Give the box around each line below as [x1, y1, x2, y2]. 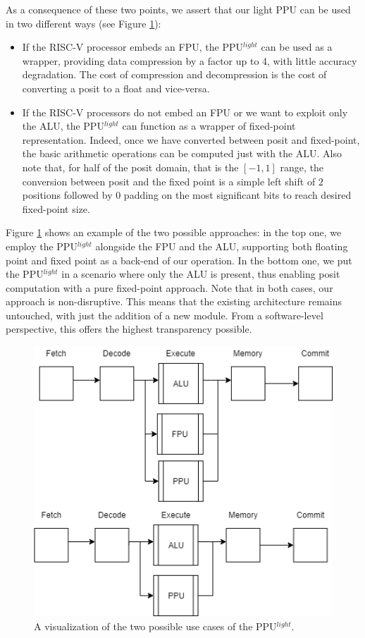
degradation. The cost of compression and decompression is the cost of [22, 67, 327, 82]
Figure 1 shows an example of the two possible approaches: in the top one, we [6, 225, 342, 240]
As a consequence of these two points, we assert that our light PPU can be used [6, 2, 351, 16]
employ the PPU [6, 238, 78, 253]
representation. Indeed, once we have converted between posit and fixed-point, [22, 132, 360, 147]
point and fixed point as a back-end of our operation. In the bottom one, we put [6, 252, 352, 267]
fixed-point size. [22, 201, 90, 216]
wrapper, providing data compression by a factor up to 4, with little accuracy [22, 53, 357, 68]
